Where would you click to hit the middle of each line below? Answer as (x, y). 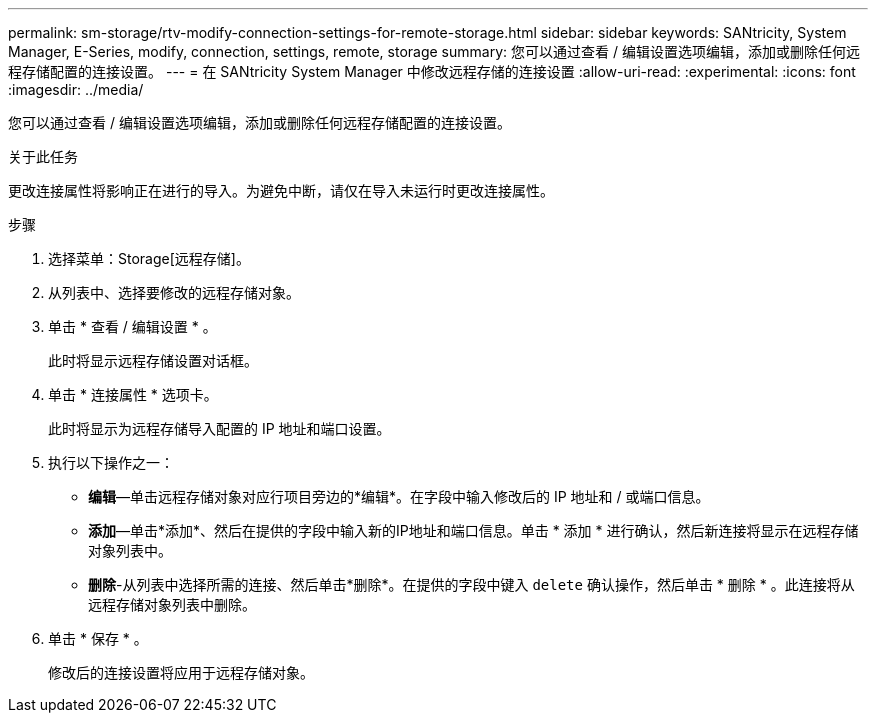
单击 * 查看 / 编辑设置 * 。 (132, 326)
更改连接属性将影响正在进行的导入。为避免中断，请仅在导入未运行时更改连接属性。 (281, 190)
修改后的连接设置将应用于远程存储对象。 (181, 672)
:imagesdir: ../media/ (76, 89)
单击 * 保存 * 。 (98, 638)
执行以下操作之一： (111, 462)
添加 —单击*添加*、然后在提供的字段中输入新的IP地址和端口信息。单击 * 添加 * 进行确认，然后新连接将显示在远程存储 (473, 530)
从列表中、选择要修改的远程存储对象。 (174, 292)
